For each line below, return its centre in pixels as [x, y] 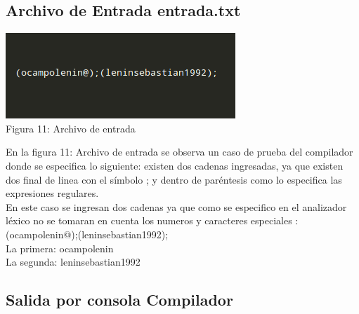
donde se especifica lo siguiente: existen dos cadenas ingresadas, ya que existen [175, 165]
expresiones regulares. [52, 193]
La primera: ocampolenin [60, 248]
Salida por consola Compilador [119, 300]
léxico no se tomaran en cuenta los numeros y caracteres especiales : [152, 220]
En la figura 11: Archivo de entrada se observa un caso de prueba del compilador [179, 152]
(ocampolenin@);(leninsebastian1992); [87, 234]
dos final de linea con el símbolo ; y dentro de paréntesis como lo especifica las [174, 179]
